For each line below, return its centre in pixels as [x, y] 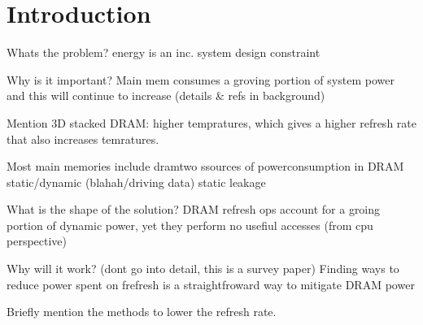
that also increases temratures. [83, 139]
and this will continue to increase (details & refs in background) [166, 95]
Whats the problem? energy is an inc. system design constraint [164, 52]
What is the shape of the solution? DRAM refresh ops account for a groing [194, 209]
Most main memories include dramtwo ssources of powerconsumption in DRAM [205, 166]
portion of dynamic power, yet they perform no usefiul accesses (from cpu [190, 225]
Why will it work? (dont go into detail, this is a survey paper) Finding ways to [203, 269]
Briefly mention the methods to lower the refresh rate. [142, 312]
